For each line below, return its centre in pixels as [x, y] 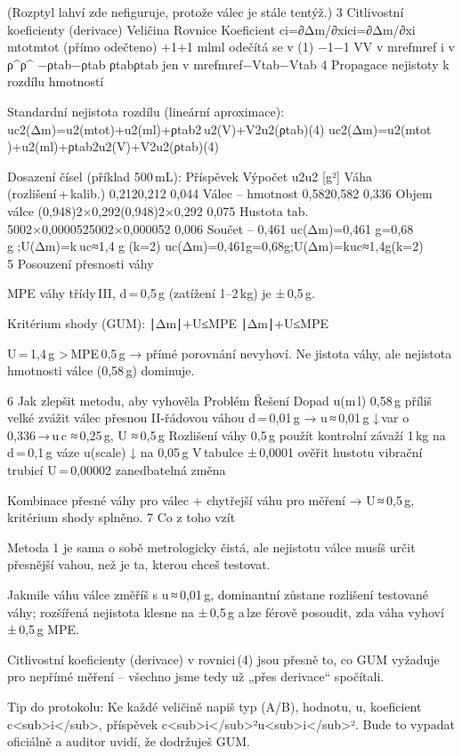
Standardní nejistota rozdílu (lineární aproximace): [146, 111]
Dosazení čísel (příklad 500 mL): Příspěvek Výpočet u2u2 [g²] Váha [190, 176]
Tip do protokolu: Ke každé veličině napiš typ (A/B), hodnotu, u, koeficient [215, 706]
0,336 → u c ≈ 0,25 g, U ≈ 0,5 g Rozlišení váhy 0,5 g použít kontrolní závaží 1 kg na [227, 434]
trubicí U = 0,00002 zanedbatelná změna [117, 470]
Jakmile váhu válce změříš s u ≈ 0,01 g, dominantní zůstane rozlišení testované [218, 595]
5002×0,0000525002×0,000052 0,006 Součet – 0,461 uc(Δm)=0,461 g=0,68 [211, 228]
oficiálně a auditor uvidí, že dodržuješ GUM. [129, 741]
